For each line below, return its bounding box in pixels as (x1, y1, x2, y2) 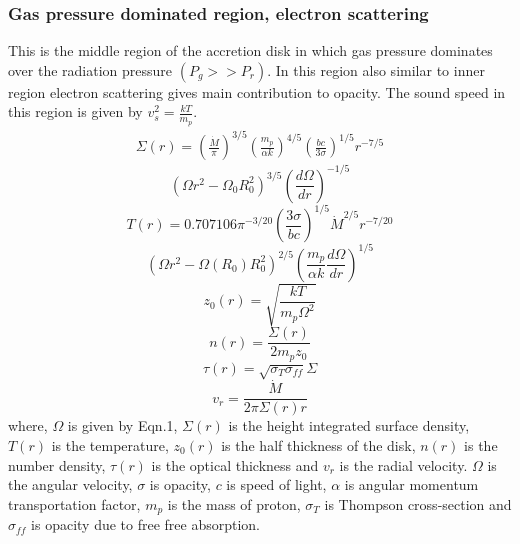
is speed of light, (226, 474, 327, 495)
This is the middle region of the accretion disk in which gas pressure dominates (8, 40, 493, 61)
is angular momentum (344, 474, 479, 495)
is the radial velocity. (339, 454, 468, 475)
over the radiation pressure (8, 59, 173, 80)
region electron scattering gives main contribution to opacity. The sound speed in (8, 81, 506, 102)
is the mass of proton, (167, 493, 301, 514)
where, (8, 415, 48, 436)
